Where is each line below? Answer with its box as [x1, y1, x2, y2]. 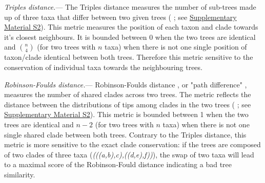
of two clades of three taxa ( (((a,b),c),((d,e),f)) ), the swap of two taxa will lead [4, 149, 254, 159]
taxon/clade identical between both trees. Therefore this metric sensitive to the [4, 52, 253, 62]
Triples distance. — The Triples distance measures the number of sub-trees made [4, 2, 256, 12]
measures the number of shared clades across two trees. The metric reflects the [4, 89, 251, 100]
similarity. [4, 169, 35, 179]
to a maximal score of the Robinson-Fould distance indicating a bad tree [4, 159, 232, 170]
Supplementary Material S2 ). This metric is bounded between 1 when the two [4, 109, 249, 120]
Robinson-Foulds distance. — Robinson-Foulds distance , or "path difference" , [4, 79, 247, 89]
